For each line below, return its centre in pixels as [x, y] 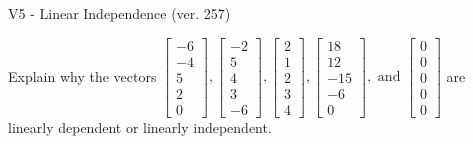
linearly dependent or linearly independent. [140, 126]
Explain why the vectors [82, 75]
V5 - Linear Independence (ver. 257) [119, 13]
